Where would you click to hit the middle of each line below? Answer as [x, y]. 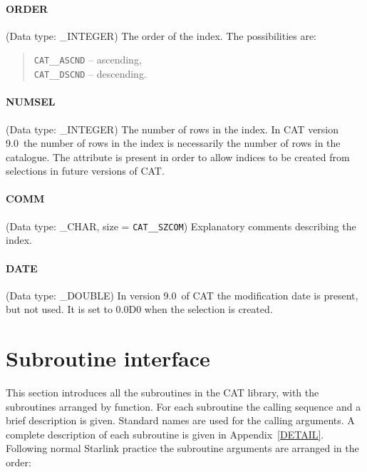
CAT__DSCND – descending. [90, 74]
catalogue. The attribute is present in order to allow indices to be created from [178, 157]
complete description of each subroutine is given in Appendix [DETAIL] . [165, 434]
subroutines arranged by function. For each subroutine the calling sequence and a [183, 406]
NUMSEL [31, 102]
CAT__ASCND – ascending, [88, 60]
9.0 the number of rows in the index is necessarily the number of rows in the [173, 143]
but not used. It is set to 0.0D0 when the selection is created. [139, 309]
